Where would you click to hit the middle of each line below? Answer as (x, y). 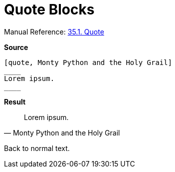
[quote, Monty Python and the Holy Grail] (88, 62)
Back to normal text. (37, 148)
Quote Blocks (49, 9)
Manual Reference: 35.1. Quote (54, 31)
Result (15, 101)
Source (16, 47)
